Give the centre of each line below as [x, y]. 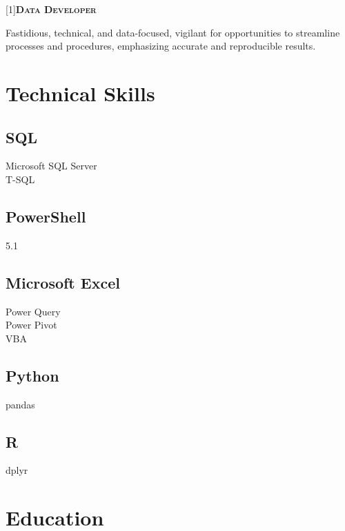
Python [32, 375]
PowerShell [46, 216]
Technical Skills [80, 93]
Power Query [33, 311]
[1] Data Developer [51, 9]
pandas [20, 404]
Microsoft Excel [63, 282]
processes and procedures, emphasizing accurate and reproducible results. [161, 46]
